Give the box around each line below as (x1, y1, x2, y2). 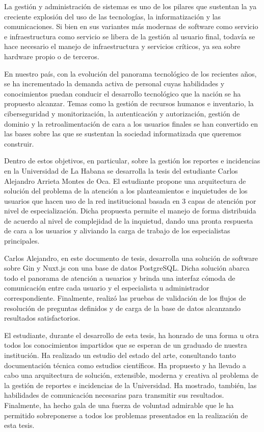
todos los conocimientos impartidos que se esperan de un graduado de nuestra (4, 340, 247, 350)
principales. (4, 235, 40, 246)
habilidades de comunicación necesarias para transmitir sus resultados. (4, 390, 224, 400)
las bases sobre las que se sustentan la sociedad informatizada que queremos (4, 128, 242, 139)
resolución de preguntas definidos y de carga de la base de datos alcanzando (4, 302, 241, 313)
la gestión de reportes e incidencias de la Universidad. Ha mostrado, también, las (4, 379, 257, 390)
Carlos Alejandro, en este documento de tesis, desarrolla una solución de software (4, 252, 258, 263)
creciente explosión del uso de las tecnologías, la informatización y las (4, 11, 221, 21)
